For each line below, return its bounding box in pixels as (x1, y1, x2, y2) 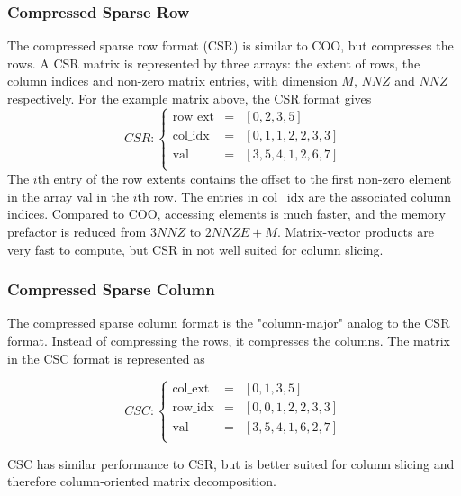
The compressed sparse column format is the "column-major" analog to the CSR (7, 313, 450, 332)
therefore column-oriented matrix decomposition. (7, 472, 276, 491)
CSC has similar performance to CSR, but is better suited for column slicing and (7, 454, 455, 473)
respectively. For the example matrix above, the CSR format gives (7, 89, 372, 107)
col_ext (172, 383, 210, 396)
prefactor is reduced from (7, 222, 147, 240)
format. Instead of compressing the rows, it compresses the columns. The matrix (7, 331, 450, 349)
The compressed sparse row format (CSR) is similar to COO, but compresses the (7, 36, 454, 55)
